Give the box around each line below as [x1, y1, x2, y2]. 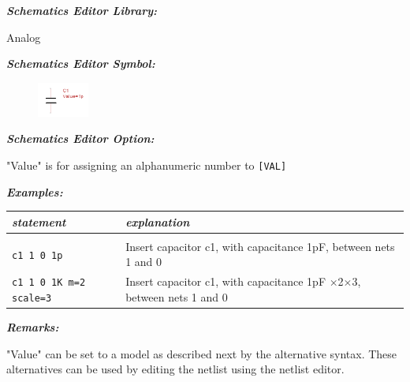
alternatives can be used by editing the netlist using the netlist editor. [6, 361, 345, 377]
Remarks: [6, 319, 59, 335]
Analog [6, 28, 41, 45]
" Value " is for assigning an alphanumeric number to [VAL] [6, 157, 287, 174]
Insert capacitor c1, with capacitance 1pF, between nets [125, 238, 395, 254]
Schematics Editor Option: [6, 130, 155, 147]
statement [12, 213, 66, 230]
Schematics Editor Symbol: [6, 55, 155, 72]
